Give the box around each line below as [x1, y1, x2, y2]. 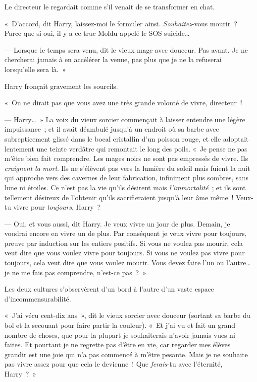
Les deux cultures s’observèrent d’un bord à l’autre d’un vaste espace [4, 284, 214, 294]
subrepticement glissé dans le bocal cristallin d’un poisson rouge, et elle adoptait [4, 133, 249, 144]
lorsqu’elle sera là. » [4, 64, 66, 74]
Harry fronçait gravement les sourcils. [4, 80, 118, 91]
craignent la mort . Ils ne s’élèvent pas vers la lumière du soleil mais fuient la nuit [4, 162, 251, 173]
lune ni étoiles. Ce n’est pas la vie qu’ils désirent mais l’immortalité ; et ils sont [4, 182, 246, 192]
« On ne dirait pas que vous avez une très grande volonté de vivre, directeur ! [4, 97, 242, 108]
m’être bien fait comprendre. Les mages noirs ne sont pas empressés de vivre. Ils [4, 153, 248, 163]
